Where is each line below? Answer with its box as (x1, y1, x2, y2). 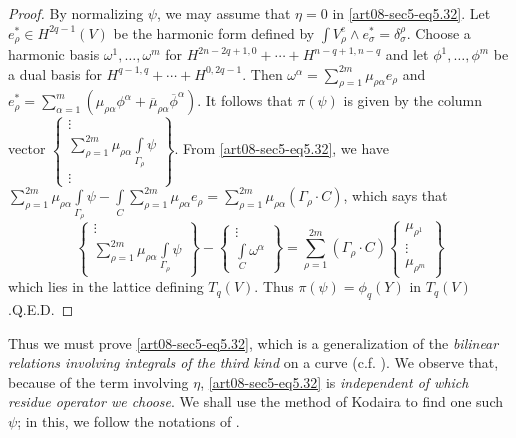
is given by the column (343, 90, 483, 111)
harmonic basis (8, 44, 100, 65)
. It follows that (197, 90, 293, 111)
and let (385, 44, 429, 65)
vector (8, 138, 46, 159)
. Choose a (406, 22, 471, 43)
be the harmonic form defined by (113, 22, 315, 43)
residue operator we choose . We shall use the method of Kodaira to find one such (8, 391, 504, 412)
